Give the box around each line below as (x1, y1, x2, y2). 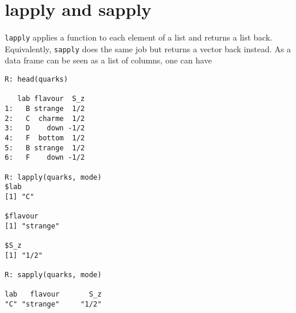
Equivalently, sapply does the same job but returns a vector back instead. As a (5, 42, 291, 55)
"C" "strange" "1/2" (5, 300, 102, 309)
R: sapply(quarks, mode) (5, 271, 102, 280)
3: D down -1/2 (5, 124, 85, 133)
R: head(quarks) (5, 75, 68, 84)
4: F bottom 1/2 (5, 133, 85, 142)
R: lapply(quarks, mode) (5, 173, 102, 181)
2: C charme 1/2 (5, 114, 85, 123)
